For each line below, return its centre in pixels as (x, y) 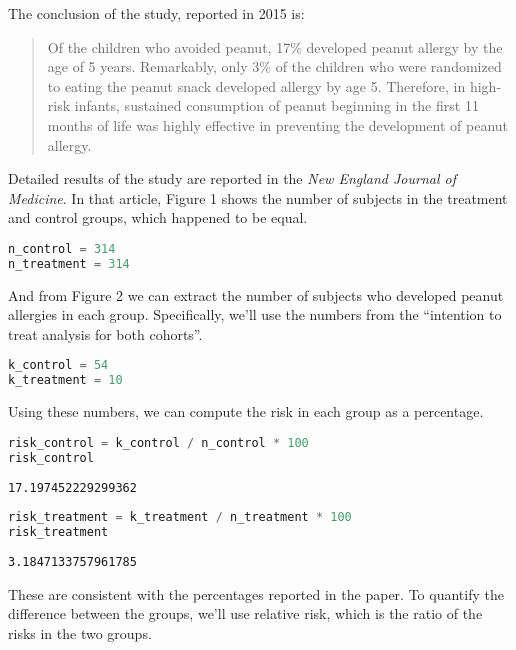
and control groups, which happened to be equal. (158, 217)
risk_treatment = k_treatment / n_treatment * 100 (180, 517)
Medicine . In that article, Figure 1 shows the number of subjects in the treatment (258, 197)
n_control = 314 (62, 248)
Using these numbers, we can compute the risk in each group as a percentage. (246, 411)
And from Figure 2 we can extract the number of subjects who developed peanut (256, 294)
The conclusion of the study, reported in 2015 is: (156, 13)
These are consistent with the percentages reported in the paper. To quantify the (256, 593)
